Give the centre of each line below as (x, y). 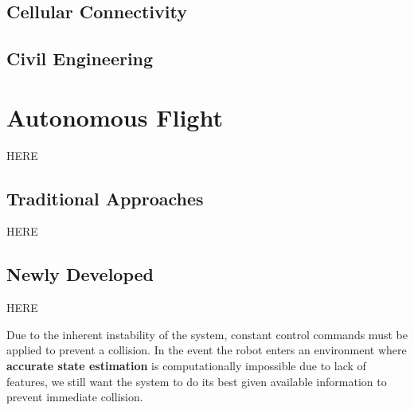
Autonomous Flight (115, 117)
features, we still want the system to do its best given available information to (197, 381)
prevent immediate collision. (75, 397)
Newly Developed (80, 274)
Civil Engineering (80, 59)
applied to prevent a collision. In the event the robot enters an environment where (207, 350)
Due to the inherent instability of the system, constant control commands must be (207, 334)
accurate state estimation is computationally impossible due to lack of (186, 366)
